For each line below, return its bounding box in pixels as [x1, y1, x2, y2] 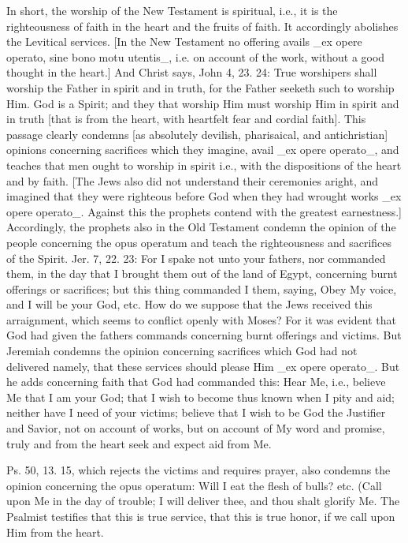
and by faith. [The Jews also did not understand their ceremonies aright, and [6, 172, 379, 189]
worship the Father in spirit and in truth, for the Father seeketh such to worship [6, 79, 395, 95]
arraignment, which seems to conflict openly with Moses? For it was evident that [6, 311, 396, 328]
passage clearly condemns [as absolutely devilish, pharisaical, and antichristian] [6, 125, 388, 142]
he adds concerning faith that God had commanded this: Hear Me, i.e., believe [6, 373, 386, 390]
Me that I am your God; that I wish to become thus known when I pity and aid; [6, 388, 395, 405]
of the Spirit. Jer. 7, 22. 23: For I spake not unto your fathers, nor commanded [6, 249, 386, 266]
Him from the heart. [6, 523, 104, 540]
